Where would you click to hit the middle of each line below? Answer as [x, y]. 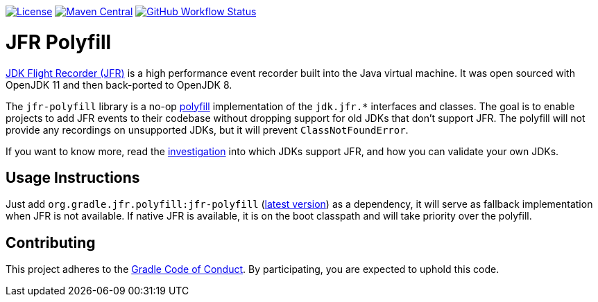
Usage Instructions [73, 177]
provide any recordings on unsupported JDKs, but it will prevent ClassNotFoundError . [207, 130]
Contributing [51, 242]
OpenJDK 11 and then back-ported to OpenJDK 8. [119, 85]
